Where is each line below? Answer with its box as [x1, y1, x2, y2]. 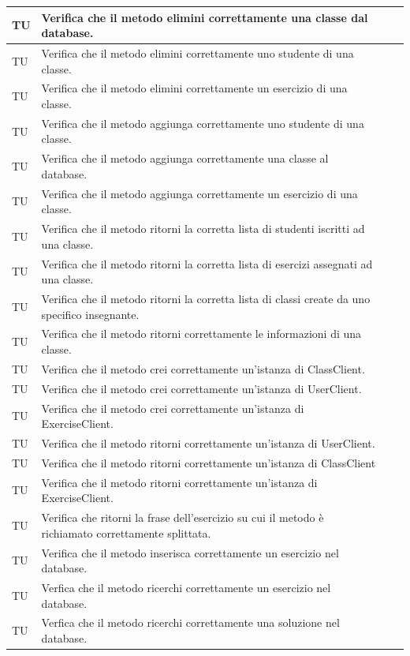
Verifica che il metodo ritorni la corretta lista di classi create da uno [41, 291, 371, 306]
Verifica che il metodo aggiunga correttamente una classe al [41, 150, 329, 167]
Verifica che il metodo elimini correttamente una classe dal [41, 9, 368, 25]
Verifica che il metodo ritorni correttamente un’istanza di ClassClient [41, 454, 376, 470]
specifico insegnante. [41, 306, 140, 322]
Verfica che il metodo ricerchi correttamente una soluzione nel [41, 614, 340, 631]
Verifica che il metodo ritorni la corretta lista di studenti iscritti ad [41, 220, 365, 237]
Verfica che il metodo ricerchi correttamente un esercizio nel [41, 579, 331, 595]
